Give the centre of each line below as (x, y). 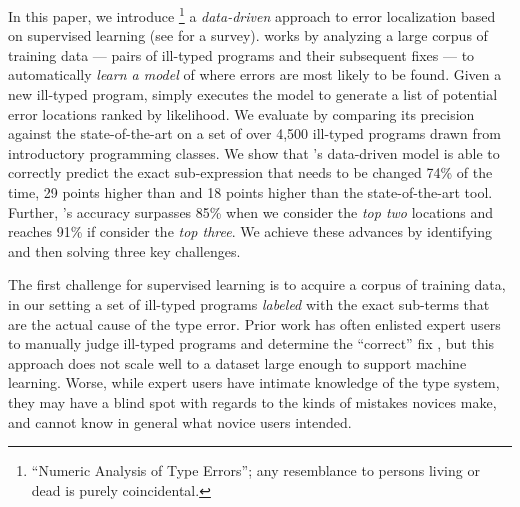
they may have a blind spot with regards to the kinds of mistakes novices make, (252, 401)
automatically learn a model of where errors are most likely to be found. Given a (255, 74)
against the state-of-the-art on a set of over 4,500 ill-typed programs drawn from (254, 133)
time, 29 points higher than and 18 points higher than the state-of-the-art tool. (250, 192)
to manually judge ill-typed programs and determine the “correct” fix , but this (251, 343)
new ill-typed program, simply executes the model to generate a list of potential (253, 94)
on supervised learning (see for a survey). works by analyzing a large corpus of (248, 35)
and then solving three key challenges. (124, 250)
